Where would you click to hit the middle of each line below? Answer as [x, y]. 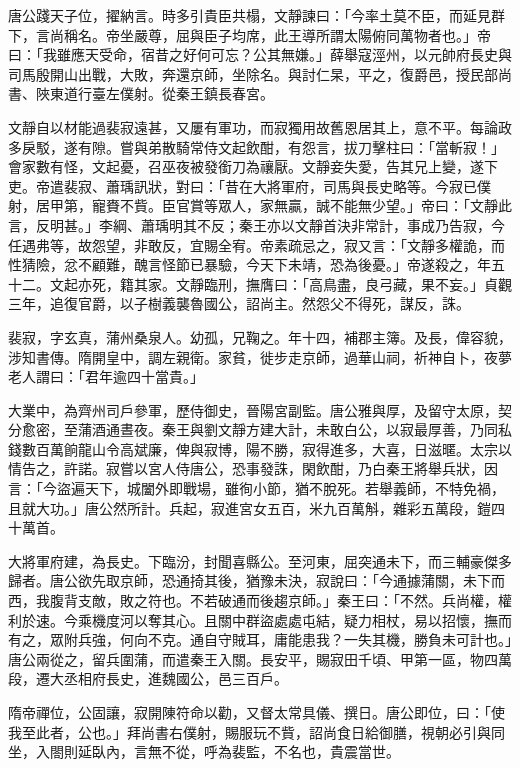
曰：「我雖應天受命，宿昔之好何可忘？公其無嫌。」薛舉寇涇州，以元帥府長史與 [260, 54]
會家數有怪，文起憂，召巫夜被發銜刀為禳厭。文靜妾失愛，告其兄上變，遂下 [253, 166]
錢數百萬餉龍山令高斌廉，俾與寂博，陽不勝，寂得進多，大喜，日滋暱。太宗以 [260, 448]
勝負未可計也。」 [462, 639]
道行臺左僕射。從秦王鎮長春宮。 [168, 93]
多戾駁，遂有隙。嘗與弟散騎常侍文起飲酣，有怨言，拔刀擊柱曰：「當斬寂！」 [256, 146]
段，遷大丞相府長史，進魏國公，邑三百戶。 [148, 678]
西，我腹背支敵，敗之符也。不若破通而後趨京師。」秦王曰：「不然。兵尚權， [253, 600]
